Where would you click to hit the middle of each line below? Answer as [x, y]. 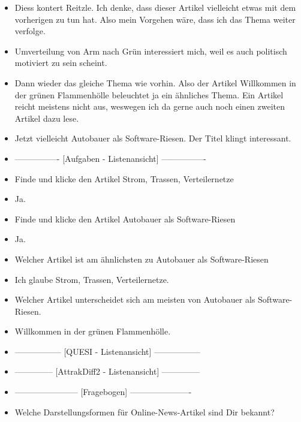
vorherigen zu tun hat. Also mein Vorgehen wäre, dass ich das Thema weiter [155, 19]
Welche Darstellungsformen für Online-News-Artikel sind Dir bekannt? [145, 412]
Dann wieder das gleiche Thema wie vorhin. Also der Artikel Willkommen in [155, 82]
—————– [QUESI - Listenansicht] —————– [108, 351]
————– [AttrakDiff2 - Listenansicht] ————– [107, 371]
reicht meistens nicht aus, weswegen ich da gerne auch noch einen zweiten [150, 106]
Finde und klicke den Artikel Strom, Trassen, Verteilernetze [124, 178]
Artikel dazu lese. [47, 118]
